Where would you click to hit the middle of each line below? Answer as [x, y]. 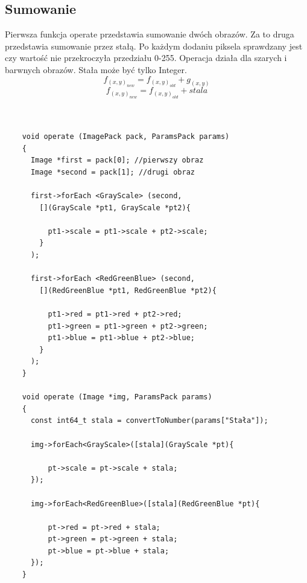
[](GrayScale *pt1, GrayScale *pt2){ [115, 208]
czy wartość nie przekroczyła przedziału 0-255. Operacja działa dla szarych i [146, 58]
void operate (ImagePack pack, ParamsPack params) [126, 137]
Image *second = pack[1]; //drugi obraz [112, 172]
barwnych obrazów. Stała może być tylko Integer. [96, 69]
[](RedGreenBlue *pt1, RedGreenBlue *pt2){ [128, 290]
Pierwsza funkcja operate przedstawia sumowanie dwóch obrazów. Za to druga [150, 34]
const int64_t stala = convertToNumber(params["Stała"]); [149, 421]
